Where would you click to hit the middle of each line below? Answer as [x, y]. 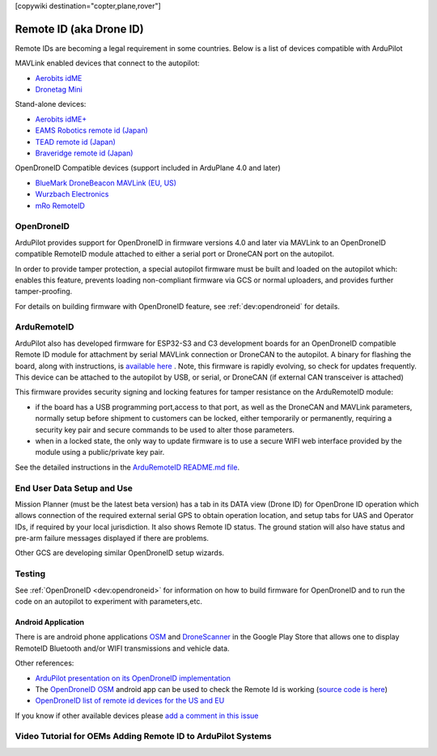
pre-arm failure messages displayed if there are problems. [112, 538]
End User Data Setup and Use [74, 488]
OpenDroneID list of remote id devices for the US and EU [130, 701]
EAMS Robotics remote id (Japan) [92, 130]
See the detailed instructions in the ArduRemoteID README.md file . [127, 467]
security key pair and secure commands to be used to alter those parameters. [165, 430]
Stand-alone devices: [51, 104]
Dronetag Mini [59, 90]
